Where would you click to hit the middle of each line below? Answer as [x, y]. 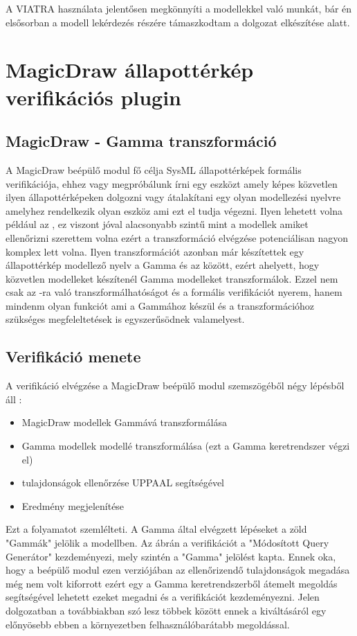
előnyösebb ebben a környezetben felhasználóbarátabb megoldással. [148, 624]
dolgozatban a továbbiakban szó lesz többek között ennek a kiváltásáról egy [166, 610]
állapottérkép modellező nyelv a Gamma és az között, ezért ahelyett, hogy [163, 265]
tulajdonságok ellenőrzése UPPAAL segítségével [123, 483]
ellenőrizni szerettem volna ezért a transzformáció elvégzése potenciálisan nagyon [177, 237]
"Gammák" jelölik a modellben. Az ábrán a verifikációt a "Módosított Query [167, 543]
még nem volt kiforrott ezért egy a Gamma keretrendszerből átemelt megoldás [172, 583]
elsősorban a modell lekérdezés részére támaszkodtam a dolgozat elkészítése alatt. [178, 22]
